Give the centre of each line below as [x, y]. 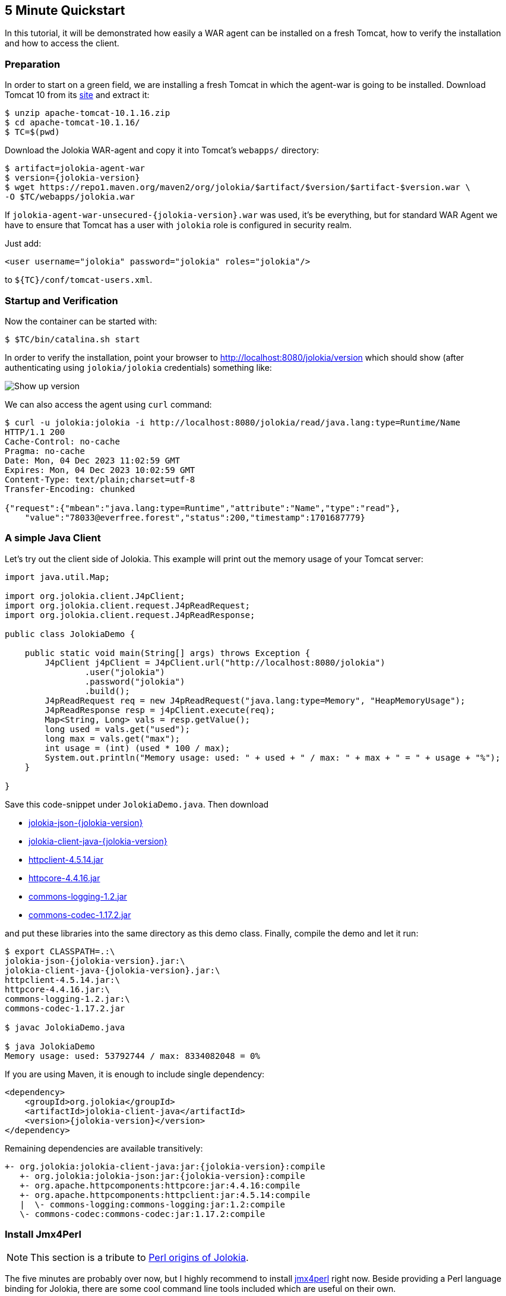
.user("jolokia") [125, 672]
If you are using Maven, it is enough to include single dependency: [135, 1074]
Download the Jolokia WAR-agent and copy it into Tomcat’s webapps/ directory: [162, 150]
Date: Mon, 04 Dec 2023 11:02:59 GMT [93, 460]
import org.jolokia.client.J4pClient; [95, 596]
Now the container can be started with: [81, 321]
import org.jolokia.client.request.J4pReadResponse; [130, 615]
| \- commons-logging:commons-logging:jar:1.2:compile [153, 1204]
